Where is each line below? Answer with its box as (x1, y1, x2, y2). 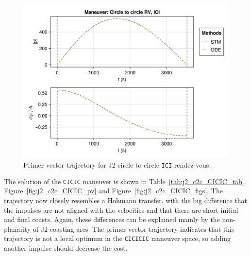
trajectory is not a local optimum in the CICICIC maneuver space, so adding (4, 233, 231, 243)
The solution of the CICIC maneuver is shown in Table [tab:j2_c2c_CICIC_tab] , (4, 176, 246, 186)
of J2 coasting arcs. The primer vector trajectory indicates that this (33, 223, 234, 234)
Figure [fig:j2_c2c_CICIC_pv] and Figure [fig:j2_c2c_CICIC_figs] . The (4, 186, 223, 196)
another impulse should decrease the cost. (4, 243, 128, 253)
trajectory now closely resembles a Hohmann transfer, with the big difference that (4, 195, 248, 205)
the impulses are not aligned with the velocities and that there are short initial (4, 205, 238, 215)
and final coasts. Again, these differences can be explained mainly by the (4, 214, 220, 224)
